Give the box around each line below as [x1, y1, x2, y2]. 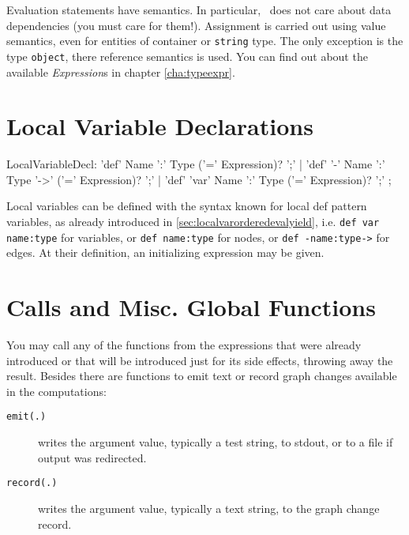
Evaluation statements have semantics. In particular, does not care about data [6, 2, 392, 17]
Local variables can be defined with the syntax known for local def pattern [6, 198, 367, 214]
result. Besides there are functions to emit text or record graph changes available [6, 367, 397, 384]
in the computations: [6, 382, 107, 399]
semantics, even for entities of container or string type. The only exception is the [6, 32, 403, 49]
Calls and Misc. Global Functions [6, 291, 376, 323]
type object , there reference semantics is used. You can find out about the [6, 47, 368, 64]
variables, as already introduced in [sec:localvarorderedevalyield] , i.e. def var [6, 213, 380, 229]
